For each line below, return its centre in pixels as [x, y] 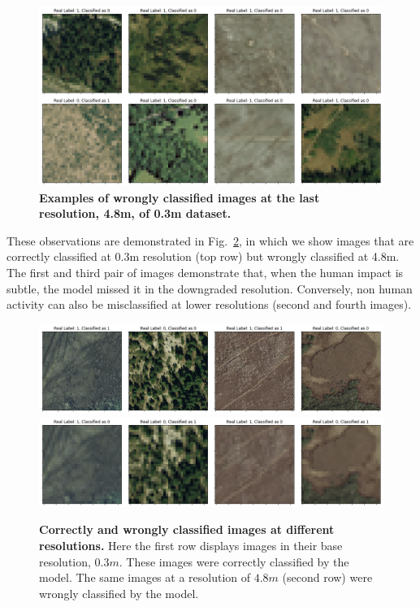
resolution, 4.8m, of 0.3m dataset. [135, 213]
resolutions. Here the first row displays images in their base [191, 545]
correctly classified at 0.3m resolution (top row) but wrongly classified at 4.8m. [203, 256]
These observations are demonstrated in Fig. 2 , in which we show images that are [210, 240]
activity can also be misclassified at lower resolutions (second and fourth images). [209, 304]
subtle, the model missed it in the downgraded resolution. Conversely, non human [210, 288]
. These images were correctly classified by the [234, 561]
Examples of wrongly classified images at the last [180, 197]
